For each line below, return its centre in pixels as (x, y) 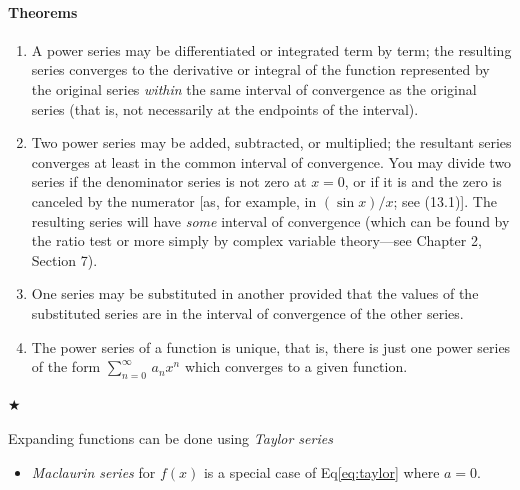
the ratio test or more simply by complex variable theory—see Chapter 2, (256, 240)
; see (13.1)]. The (445, 200)
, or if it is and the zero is (423, 181)
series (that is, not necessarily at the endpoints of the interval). (225, 108)
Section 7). (64, 259)
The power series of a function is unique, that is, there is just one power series (271, 346)
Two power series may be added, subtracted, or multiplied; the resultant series (271, 142)
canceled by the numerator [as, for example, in (174, 200)
